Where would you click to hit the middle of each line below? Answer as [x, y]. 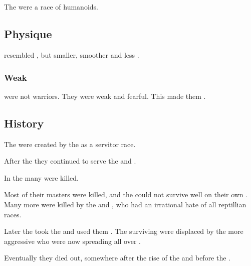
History [24, 123]
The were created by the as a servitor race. [70, 144]
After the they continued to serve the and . [70, 161]
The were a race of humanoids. [51, 7]
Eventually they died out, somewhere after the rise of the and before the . [117, 258]
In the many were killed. [41, 177]
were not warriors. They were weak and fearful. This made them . [105, 96]
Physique [28, 34]
